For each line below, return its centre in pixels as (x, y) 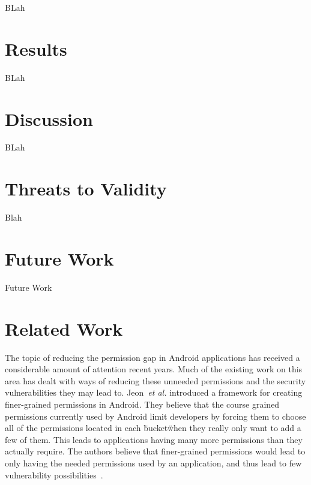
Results (36, 48)
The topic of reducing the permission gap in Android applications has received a (152, 357)
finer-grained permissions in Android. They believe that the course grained (142, 404)
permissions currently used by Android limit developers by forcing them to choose (155, 416)
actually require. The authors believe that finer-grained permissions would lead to (155, 451)
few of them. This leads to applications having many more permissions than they (154, 439)
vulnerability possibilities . (54, 475)
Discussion (49, 118)
